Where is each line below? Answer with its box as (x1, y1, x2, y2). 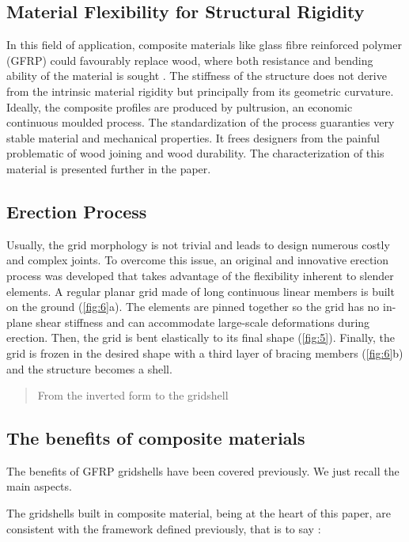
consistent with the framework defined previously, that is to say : (6, 520, 321, 536)
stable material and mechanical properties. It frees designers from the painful (6, 129, 380, 146)
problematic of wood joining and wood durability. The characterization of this (6, 145, 384, 161)
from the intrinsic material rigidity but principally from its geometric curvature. (6, 82, 394, 99)
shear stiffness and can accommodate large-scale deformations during (36, 313, 370, 330)
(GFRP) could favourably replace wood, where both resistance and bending (6, 51, 373, 68)
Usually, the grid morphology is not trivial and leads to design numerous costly (6, 236, 390, 252)
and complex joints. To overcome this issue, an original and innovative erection (6, 252, 389, 268)
